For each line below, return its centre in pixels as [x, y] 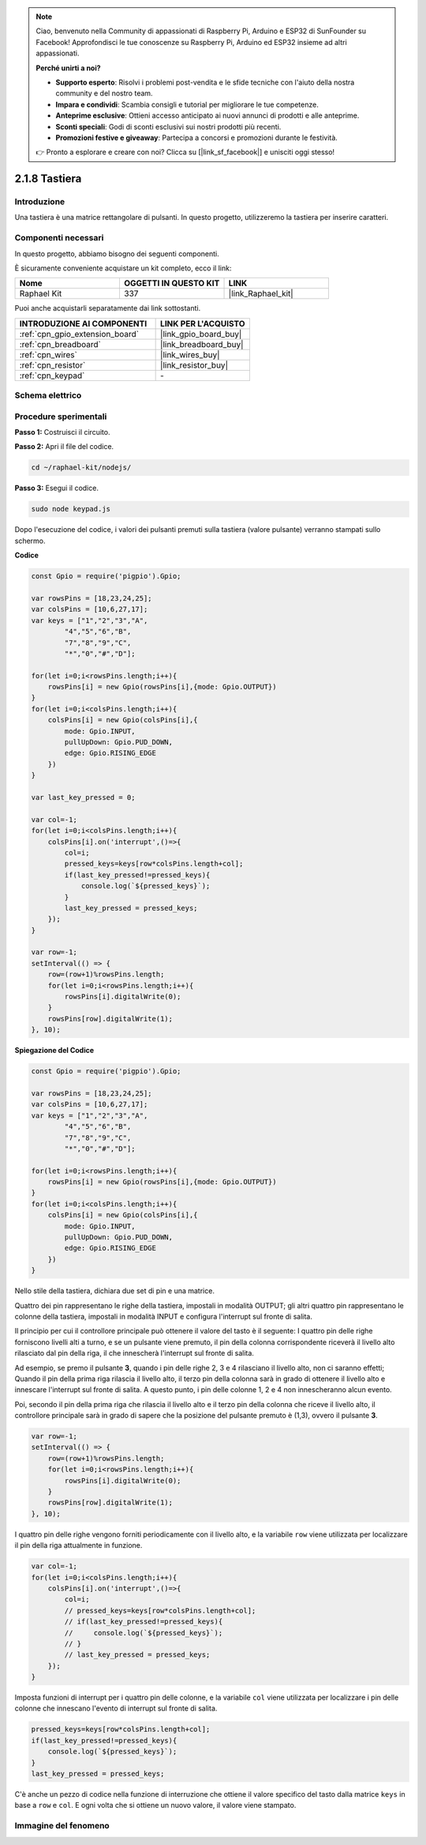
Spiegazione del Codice [54, 1051]
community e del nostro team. [104, 93]
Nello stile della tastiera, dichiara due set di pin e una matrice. [114, 1291]
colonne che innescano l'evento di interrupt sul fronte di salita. [116, 1708]
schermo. [30, 541]
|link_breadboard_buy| [202, 344]
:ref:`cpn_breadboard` [60, 344]
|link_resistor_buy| [194, 365]
